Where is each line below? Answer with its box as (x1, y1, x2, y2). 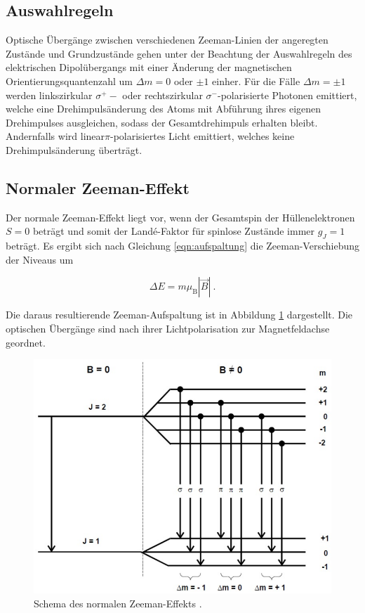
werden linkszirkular (6, 87, 93, 102)
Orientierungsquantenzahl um (6, 73, 133, 88)
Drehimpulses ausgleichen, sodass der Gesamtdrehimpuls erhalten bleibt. (6, 115, 318, 129)
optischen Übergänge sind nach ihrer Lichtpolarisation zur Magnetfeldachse (6, 321, 330, 335)
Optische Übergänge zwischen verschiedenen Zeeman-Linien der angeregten (6, 32, 328, 47)
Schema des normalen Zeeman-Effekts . (34, 595, 202, 610)
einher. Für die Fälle (212, 73, 300, 88)
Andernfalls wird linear (6, 129, 105, 143)
